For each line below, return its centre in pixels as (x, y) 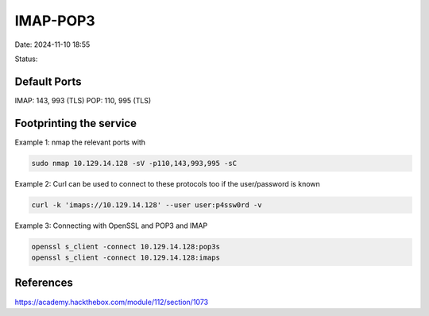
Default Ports (48, 81)
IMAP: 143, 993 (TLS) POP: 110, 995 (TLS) (83, 100)
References (44, 283)
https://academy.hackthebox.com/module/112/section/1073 (112, 302)
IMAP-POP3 (55, 21)
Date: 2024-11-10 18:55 (52, 44)
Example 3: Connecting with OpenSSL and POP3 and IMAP (111, 225)
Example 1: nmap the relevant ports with (80, 142)
